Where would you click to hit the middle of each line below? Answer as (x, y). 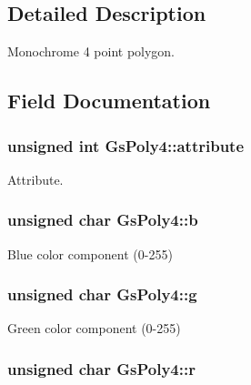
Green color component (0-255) (94, 328)
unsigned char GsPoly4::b (103, 220)
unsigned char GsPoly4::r (101, 368)
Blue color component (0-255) (90, 253)
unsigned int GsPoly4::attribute (126, 145)
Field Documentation (109, 101)
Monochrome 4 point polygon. (91, 51)
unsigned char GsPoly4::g (102, 294)
